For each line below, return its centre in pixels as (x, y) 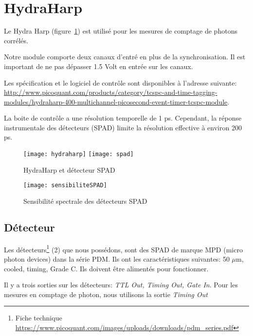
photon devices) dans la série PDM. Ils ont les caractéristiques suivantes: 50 (117, 259)
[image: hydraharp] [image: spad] (79, 154)
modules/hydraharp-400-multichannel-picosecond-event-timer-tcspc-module (116, 101)
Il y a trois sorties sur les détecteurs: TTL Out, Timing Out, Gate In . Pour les (121, 285)
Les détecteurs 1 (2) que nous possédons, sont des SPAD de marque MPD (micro (123, 248)
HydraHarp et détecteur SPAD (69, 169)
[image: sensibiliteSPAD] (65, 186)
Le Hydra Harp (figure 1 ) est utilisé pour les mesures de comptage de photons (121, 31)
